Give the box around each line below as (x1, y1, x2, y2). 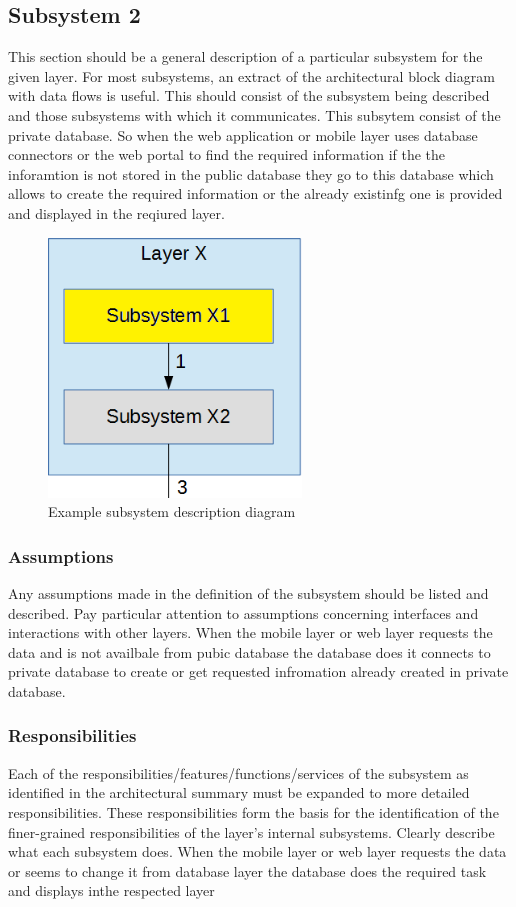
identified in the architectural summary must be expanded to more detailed (8, 782, 470, 803)
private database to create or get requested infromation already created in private (8, 661, 509, 682)
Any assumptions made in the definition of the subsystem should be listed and (8, 582, 489, 603)
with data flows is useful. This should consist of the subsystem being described (8, 85, 490, 106)
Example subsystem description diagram (48, 501, 296, 522)
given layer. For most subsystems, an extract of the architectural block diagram (8, 65, 495, 86)
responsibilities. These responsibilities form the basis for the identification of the (8, 801, 499, 822)
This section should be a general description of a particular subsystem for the (8, 46, 483, 67)
